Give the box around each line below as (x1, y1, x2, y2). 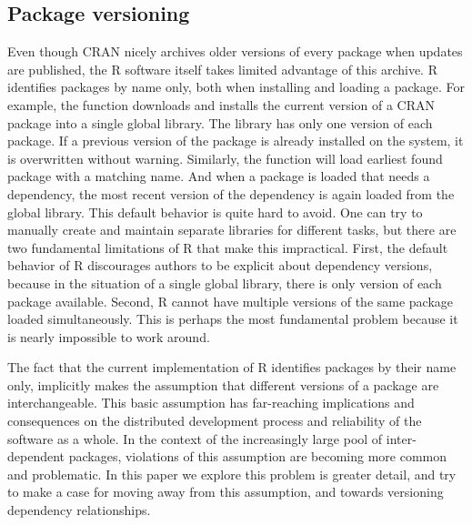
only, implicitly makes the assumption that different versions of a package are (7, 375, 439, 394)
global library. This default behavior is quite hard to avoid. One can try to (7, 202, 423, 221)
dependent (7, 447, 65, 466)
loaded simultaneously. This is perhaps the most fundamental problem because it (7, 309, 458, 328)
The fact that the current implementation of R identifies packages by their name (7, 358, 457, 377)
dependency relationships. (7, 500, 151, 520)
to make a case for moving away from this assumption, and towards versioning (7, 482, 444, 501)
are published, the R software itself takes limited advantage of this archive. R (7, 59, 437, 78)
